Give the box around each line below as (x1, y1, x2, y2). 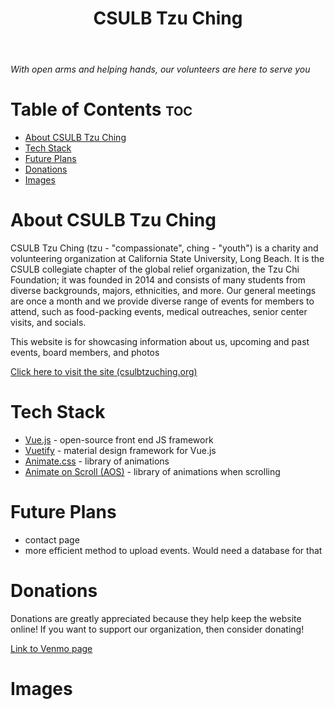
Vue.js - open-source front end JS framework (24, 434, 214, 446)
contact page (24, 533, 80, 546)
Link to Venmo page (10, 642, 93, 654)
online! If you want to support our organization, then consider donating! (10, 623, 305, 635)
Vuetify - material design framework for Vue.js (24, 445, 217, 456)
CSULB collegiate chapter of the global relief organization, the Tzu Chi (10, 263, 300, 276)
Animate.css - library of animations (24, 455, 170, 467)
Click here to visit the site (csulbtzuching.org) (10, 366, 198, 378)
